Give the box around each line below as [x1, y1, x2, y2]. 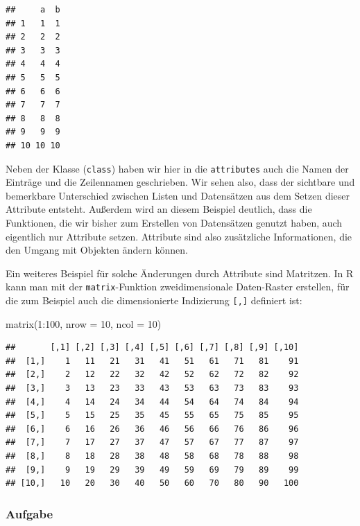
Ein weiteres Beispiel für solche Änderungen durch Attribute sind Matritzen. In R [6, 265, 354, 280]
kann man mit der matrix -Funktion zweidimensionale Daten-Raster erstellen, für [6, 279, 350, 294]
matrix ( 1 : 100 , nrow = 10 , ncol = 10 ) [6, 316, 162, 331]
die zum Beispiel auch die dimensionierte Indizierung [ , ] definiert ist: [6, 293, 302, 307]
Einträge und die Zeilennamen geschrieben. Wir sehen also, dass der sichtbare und [6, 175, 355, 189]
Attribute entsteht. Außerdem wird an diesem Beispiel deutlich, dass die [6, 202, 312, 216]
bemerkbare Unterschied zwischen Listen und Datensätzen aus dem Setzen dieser [6, 188, 350, 202]
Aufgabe [6, 505, 53, 522]
